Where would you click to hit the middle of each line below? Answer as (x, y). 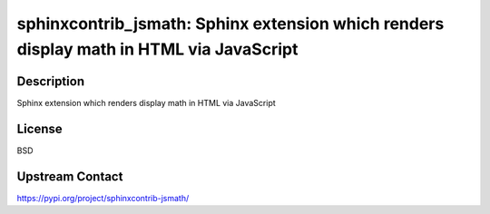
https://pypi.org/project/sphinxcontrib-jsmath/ (103, 198)
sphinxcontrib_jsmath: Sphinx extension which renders (230, 24)
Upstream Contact (70, 176)
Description (51, 81)
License (39, 128)
